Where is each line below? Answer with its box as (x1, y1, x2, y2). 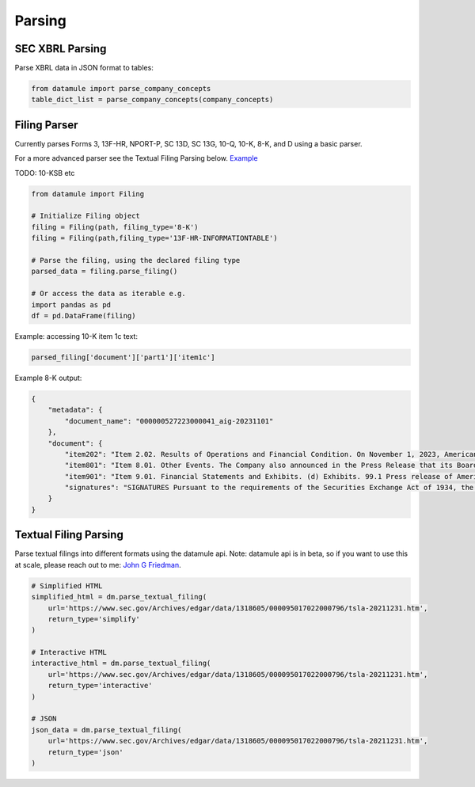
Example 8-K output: (14, 373, 82, 382)
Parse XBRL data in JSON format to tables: (14, 63, 154, 73)
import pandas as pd (31, 300, 111, 309)
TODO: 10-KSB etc (14, 168, 75, 177)
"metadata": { (47, 405, 103, 415)
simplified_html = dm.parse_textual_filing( (31, 592, 207, 602)
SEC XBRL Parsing (14, 42, 107, 55)
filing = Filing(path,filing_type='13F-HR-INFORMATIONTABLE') (31, 234, 278, 243)
